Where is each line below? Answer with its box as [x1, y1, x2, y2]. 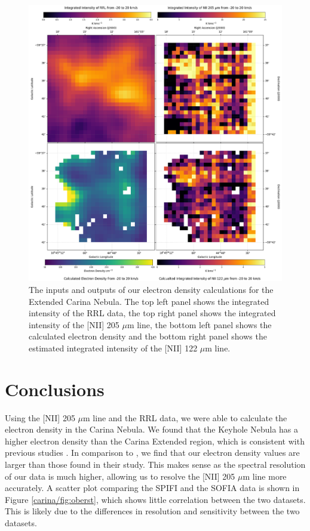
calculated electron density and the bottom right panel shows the [29, 330, 267, 342]
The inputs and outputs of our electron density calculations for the [29, 283, 274, 295]
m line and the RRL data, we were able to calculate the [83, 411, 287, 424]
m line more [243, 470, 287, 482]
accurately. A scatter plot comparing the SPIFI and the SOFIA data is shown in [5, 481, 300, 494]
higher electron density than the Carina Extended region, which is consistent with [5, 434, 305, 447]
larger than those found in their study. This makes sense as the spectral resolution [5, 458, 306, 471]
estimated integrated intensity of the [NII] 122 [29, 341, 198, 354]
